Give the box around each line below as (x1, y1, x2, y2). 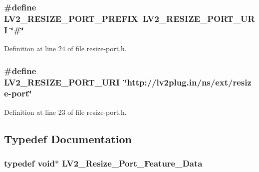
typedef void (4, 157, 55, 170)
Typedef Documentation (4, 131, 132, 146)
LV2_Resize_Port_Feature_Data (62, 157, 203, 170)
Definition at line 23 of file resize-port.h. (4, 106, 127, 117)
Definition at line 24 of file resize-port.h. (4, 43, 127, 54)
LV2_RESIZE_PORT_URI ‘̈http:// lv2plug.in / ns (4, 76, 211, 88)
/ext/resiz (210, 76, 252, 88)
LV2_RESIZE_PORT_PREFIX (4, 12, 138, 24)
